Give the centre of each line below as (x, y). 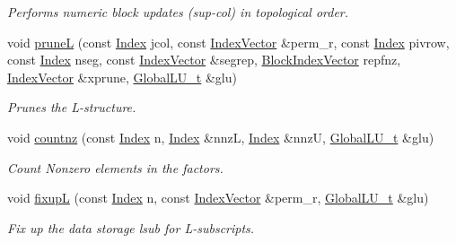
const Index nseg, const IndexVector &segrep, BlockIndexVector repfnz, (204, 60)
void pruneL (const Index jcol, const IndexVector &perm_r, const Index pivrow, (228, 42)
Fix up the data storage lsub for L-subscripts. (131, 227)
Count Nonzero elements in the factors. (115, 167)
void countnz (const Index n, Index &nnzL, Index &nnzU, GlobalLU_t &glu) (221, 137)
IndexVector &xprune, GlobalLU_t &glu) (122, 77)
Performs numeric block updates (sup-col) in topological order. (178, 12)
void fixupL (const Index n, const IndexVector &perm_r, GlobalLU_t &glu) (218, 198)
